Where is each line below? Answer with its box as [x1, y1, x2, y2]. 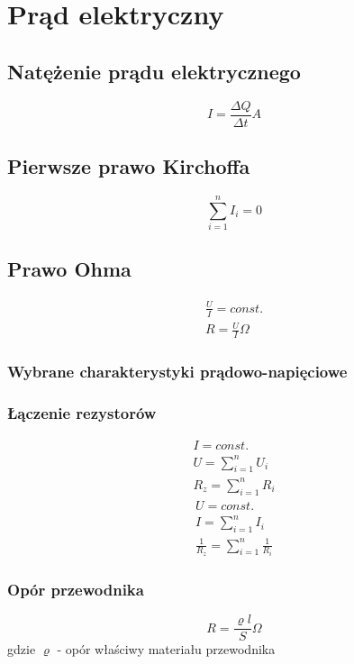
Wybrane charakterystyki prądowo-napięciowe [7, 359, 348, 382]
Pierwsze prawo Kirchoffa [7, 152, 250, 180]
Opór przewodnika [7, 578, 144, 600]
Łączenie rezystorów [7, 401, 157, 423]
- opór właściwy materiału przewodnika [57, 640, 276, 659]
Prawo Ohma [7, 255, 132, 283]
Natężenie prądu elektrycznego [7, 57, 301, 85]
